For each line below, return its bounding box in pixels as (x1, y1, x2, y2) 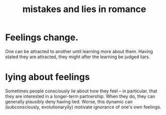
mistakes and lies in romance (22, 4, 146, 15)
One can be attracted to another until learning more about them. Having (5, 48, 153, 54)
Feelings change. (5, 32, 79, 43)
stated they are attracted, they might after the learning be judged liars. (5, 54, 150, 60)
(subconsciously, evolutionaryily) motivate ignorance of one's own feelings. (5, 104, 161, 110)
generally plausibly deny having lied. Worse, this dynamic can (5, 98, 133, 104)
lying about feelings (5, 71, 90, 83)
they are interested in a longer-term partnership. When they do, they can (5, 93, 155, 99)
